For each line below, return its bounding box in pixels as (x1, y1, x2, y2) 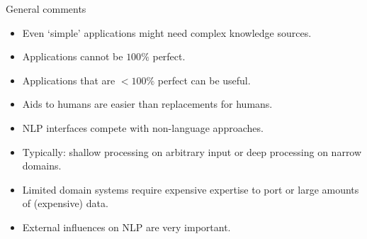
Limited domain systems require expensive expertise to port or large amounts (22, 182, 359, 196)
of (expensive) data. (22, 196, 108, 211)
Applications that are (22, 72, 115, 87)
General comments (6, 1, 86, 16)
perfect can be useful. (157, 72, 251, 87)
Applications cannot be (22, 49, 123, 64)
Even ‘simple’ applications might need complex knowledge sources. (22, 25, 312, 40)
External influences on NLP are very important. (22, 219, 231, 234)
